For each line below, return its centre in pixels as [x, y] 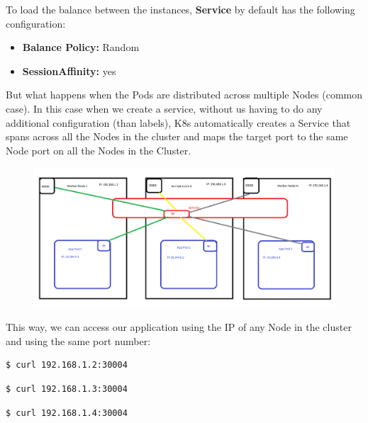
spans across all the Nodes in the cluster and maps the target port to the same [177, 136]
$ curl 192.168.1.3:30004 [67, 389]
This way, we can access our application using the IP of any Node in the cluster [179, 327]
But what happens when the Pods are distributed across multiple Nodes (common [184, 95]
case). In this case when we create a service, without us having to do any [164, 108]
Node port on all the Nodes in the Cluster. [99, 150]
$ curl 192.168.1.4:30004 [67, 413]
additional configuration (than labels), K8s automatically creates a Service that [178, 122]
